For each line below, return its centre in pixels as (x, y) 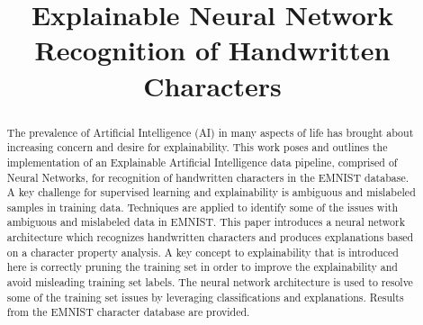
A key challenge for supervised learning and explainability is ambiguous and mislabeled (211, 192)
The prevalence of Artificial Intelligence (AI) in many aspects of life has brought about (210, 132)
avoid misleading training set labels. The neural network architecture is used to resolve (210, 282)
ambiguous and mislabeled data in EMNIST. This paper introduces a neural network (206, 222)
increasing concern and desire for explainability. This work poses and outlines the (197, 147)
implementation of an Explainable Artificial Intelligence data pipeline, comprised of (202, 162)
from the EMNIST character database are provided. (128, 312)
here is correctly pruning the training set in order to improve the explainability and (202, 267)
